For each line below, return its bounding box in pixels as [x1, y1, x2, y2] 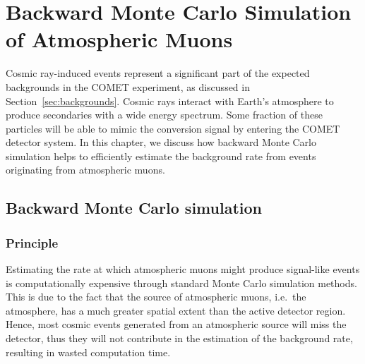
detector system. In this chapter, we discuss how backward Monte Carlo [6, 135, 317, 150]
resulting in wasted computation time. [6, 344, 171, 359]
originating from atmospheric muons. [6, 162, 165, 177]
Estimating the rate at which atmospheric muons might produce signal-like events [6, 262, 360, 277]
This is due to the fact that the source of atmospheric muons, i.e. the [6, 289, 306, 304]
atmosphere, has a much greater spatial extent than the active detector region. [6, 303, 346, 317]
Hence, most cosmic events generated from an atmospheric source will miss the [6, 317, 347, 332]
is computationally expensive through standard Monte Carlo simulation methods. [6, 275, 357, 290]
